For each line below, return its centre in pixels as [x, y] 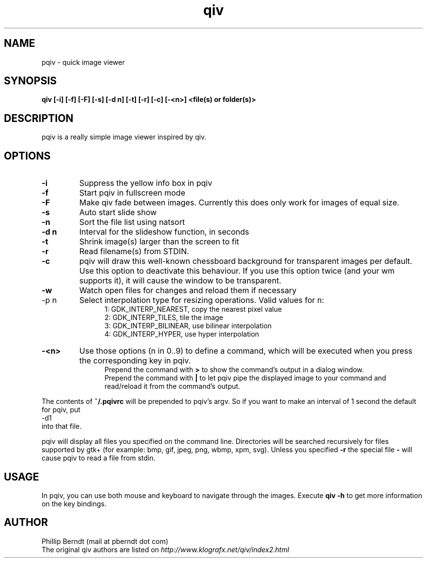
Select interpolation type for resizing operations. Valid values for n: [202, 300]
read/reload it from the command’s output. [172, 386]
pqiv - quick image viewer [83, 62]
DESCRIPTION [39, 118]
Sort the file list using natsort [132, 222]
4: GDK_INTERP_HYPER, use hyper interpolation [182, 334]
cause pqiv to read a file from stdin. [98, 458]
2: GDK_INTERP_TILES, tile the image [164, 318]
